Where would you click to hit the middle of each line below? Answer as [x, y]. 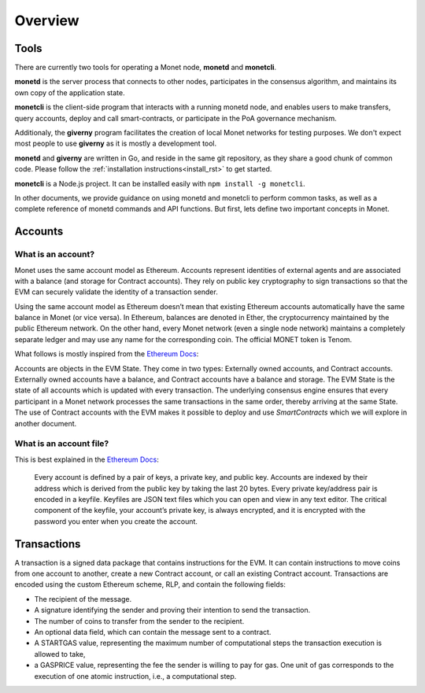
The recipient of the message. [83, 599]
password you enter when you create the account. [116, 521]
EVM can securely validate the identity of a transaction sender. [116, 292]
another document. [46, 423]
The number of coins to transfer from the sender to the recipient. [139, 621]
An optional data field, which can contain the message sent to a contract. [153, 632]
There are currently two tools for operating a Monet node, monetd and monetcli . [146, 68]
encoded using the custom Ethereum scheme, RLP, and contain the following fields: [150, 584]
